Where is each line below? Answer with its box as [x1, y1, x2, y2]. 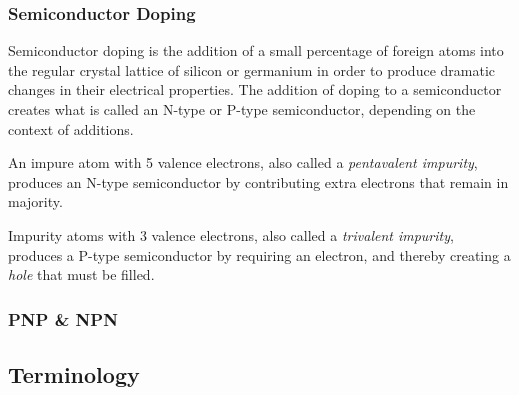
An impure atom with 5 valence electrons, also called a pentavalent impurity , [8, 152, 478, 173]
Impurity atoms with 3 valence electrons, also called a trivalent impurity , [8, 224, 454, 245]
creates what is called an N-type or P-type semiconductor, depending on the [8, 99, 476, 119]
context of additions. [8, 118, 134, 139]
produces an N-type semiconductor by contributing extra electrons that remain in [8, 171, 509, 192]
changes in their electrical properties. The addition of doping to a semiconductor [8, 79, 502, 100]
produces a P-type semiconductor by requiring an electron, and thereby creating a [8, 244, 511, 265]
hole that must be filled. [8, 264, 155, 285]
